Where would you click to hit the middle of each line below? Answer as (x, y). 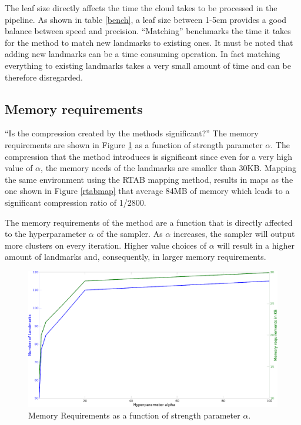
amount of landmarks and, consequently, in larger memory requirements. (136, 257)
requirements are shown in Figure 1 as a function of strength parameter (134, 144)
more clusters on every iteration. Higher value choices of (106, 245)
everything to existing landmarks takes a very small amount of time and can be (148, 65)
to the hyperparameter (46, 234)
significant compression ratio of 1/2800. (76, 202)
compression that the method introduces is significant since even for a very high (149, 156)
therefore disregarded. (44, 77)
